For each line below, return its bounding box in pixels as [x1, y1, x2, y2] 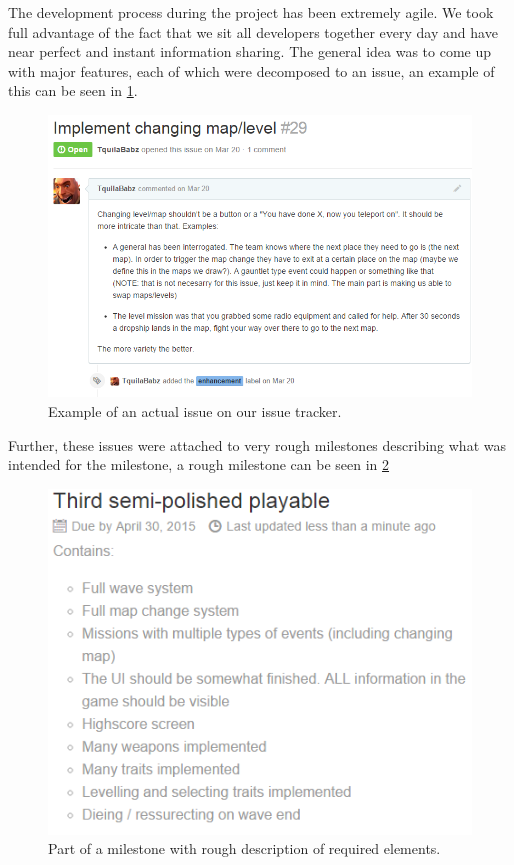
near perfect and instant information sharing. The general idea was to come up [8, 41, 492, 62]
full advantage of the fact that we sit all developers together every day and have [8, 21, 498, 42]
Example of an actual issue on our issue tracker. [48, 401, 342, 422]
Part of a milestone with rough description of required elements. [48, 838, 441, 859]
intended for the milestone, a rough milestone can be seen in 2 [8, 454, 390, 475]
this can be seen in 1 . [8, 80, 138, 101]
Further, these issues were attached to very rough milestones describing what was [8, 434, 506, 455]
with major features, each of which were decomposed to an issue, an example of [8, 60, 495, 81]
